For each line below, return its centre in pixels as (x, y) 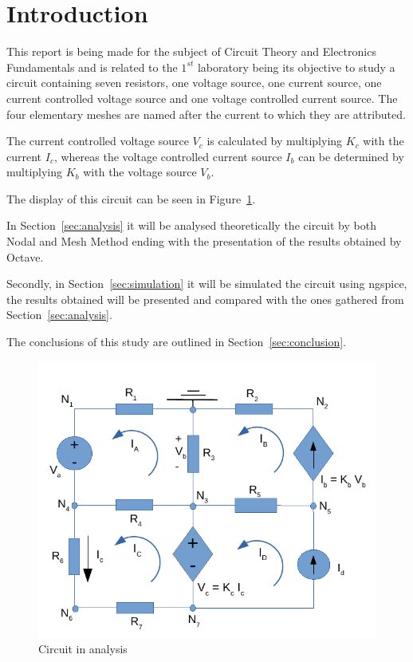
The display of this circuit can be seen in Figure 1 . (131, 198)
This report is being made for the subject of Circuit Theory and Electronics (191, 51)
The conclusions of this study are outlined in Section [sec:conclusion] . (176, 342)
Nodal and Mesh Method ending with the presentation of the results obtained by (204, 241)
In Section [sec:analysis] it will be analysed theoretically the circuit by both (191, 225)
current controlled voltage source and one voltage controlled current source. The (202, 98)
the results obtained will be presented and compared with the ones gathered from (205, 299)
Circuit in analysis (83, 649)
